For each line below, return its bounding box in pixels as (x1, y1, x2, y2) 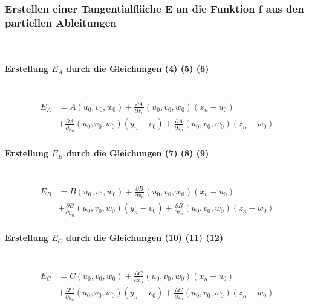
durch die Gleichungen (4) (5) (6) (66, 62, 209, 75)
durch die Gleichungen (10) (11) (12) (65, 231, 224, 244)
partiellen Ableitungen (5, 14, 117, 30)
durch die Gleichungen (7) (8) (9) (66, 147, 209, 159)
